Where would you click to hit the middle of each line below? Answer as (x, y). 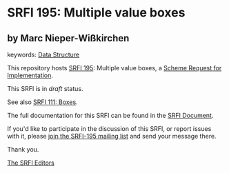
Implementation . (30, 75)
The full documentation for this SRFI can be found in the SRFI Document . (110, 115)
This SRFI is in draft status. (45, 89)
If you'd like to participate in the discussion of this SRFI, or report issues (109, 129)
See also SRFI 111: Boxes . (42, 102)
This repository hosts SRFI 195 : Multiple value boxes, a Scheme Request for (114, 68)
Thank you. (23, 149)
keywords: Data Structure (43, 54)
